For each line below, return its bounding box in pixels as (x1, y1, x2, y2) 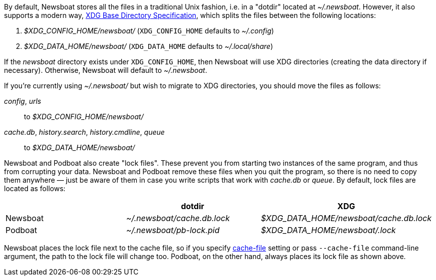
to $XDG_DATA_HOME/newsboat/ (24, 143, 135, 152)
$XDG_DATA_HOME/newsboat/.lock (261, 225, 396, 235)
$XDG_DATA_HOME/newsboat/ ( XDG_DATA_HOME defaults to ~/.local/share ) (24, 42, 273, 50)
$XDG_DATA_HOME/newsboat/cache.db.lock (261, 213, 432, 223)
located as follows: (4, 184, 66, 193)
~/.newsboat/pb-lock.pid (126, 225, 219, 235)
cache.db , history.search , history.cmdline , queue (4, 128, 165, 136)
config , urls (4, 97, 41, 105)
